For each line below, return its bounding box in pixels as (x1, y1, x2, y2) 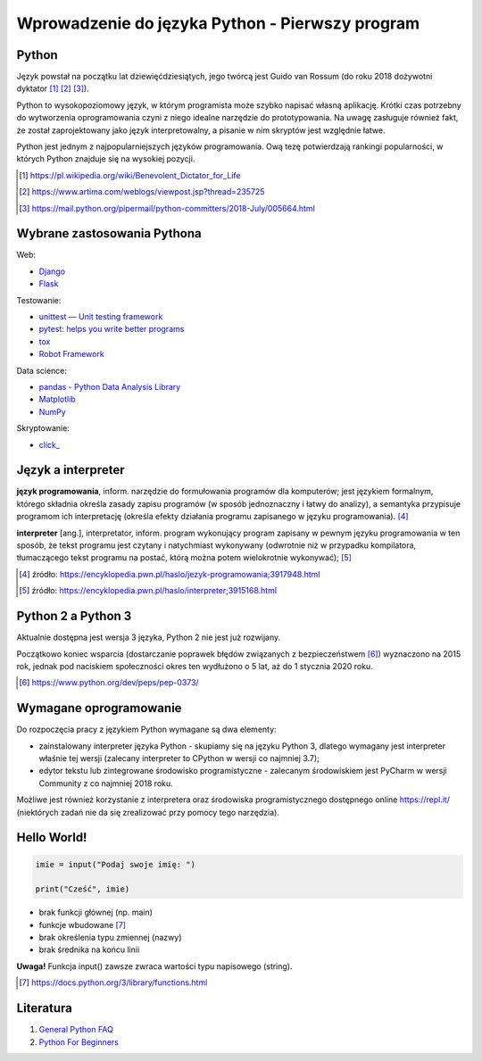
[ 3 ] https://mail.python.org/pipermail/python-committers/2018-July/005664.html (19, 203, 316, 213)
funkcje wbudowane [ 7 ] (38, 919, 127, 930)
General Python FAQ (38, 1024, 113, 1035)
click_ (38, 439, 60, 450)
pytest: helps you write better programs (38, 324, 185, 335)
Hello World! (16, 830, 87, 845)
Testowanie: (16, 294, 62, 305)
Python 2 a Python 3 (16, 609, 132, 624)
